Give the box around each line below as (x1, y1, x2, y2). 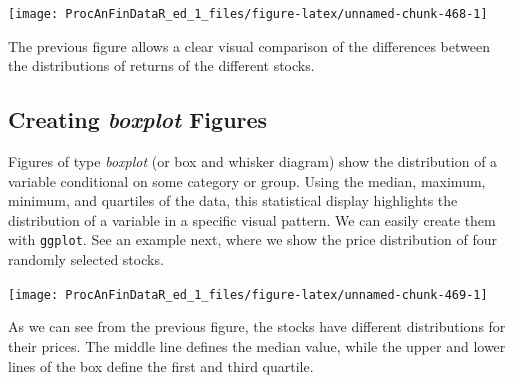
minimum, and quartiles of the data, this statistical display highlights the (8, 190, 458, 211)
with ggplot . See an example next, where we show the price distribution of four (8, 229, 497, 250)
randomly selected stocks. (8, 249, 164, 270)
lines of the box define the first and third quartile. (8, 355, 314, 376)
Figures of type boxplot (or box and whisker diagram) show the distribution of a (8, 151, 498, 172)
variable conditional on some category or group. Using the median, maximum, (8, 170, 486, 191)
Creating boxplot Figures (8, 104, 268, 135)
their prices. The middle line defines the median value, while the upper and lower (8, 335, 506, 356)
